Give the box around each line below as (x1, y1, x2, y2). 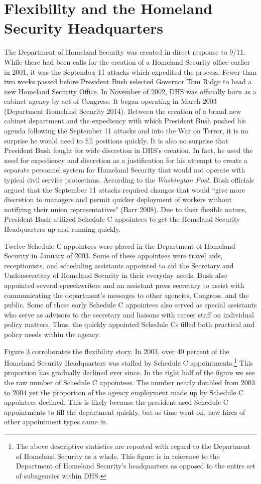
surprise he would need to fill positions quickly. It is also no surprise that (4, 135, 228, 145)
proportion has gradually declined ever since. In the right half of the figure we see (4, 367, 255, 378)
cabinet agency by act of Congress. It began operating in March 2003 (4, 96, 217, 106)
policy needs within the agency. (4, 329, 100, 339)
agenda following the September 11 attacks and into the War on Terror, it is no (4, 125, 248, 136)
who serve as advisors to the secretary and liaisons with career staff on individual (4, 309, 254, 319)
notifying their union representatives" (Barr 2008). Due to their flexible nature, (4, 204, 247, 214)
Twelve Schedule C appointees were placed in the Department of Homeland (4, 240, 235, 251)
